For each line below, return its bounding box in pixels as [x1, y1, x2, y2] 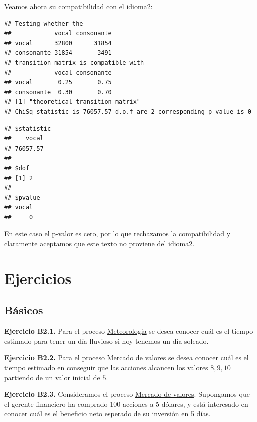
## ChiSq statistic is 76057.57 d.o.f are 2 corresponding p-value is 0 [4, 108, 251, 115]
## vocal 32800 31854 [4, 39, 112, 47]
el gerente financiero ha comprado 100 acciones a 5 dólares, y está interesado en [4, 398, 248, 409]
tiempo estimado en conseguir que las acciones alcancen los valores [4, 362, 208, 373]
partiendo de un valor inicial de [4, 372, 100, 382]
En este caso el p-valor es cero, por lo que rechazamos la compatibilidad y [4, 228, 231, 239]
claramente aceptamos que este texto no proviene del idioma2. [4, 238, 195, 249]
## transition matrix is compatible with [4, 59, 144, 66]
